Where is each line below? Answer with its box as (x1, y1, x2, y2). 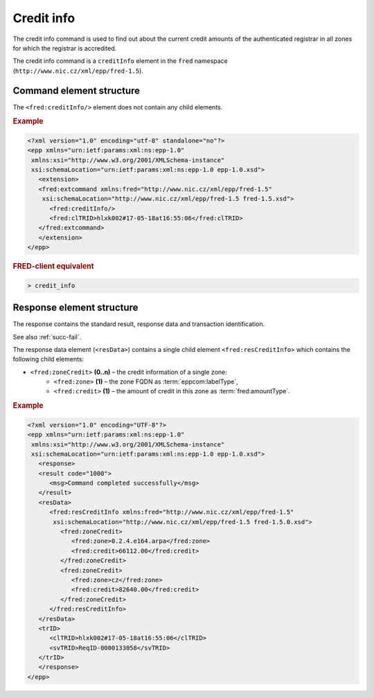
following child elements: (12, 355, 84, 364)
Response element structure (12, 302, 139, 314)
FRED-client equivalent (12, 262, 94, 271)
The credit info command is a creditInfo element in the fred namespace (12, 57, 229, 65)
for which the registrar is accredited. (12, 44, 117, 52)
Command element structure (12, 84, 141, 96)
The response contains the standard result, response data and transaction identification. (12, 320, 265, 328)
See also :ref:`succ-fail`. (12, 332, 82, 341)
